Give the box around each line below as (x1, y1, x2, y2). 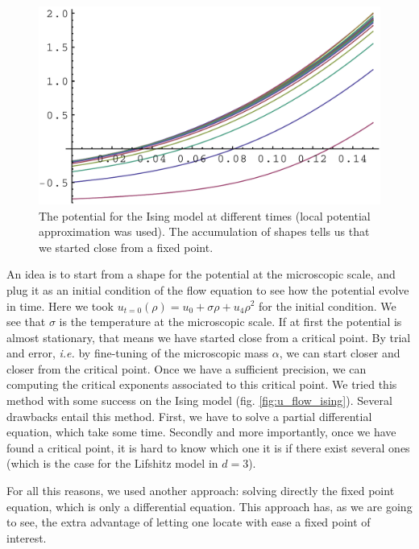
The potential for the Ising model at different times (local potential (39, 207, 371, 224)
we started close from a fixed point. (39, 238, 214, 255)
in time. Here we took (6, 297, 114, 314)
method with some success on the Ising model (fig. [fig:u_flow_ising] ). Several (6, 392, 392, 409)
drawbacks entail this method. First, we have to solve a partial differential (6, 407, 372, 424)
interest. (6, 529, 47, 546)
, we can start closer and (279, 345, 400, 361)
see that (6, 313, 46, 330)
